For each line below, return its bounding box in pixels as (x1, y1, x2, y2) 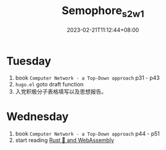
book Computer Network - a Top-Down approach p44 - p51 (15, 130, 160, 138)
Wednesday (6, 110, 69, 124)
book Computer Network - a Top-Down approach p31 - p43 (15, 74, 160, 81)
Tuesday (6, 54, 51, 68)
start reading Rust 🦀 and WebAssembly (15, 137, 115, 144)
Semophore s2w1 (61, 4, 145, 20)
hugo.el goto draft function (15, 81, 84, 88)
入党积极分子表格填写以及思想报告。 (15, 88, 107, 96)
